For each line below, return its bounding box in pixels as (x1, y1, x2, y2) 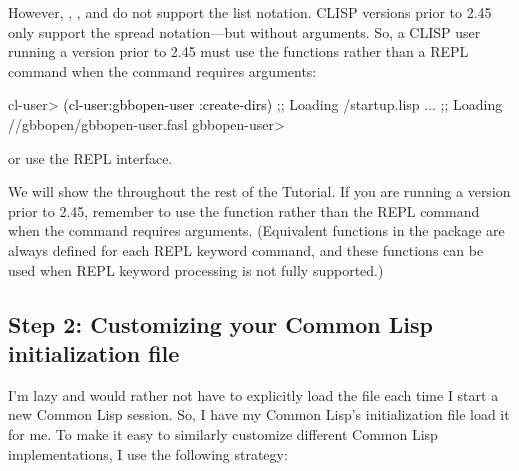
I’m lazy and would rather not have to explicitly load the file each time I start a (8, 384, 499, 405)
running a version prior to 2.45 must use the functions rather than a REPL (8, 41, 469, 62)
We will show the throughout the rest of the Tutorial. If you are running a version (8, 181, 511, 202)
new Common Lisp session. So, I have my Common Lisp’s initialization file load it (8, 404, 510, 425)
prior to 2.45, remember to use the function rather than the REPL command (8, 200, 480, 221)
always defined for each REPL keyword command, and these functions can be (8, 239, 484, 260)
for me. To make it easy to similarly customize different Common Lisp (8, 423, 438, 444)
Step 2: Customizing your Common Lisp (8, 308, 433, 339)
